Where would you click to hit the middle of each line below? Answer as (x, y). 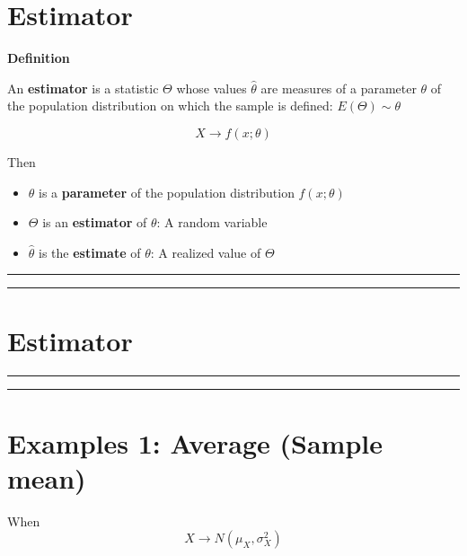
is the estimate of (90, 252)
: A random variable (212, 222)
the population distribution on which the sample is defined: (170, 106)
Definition (39, 58)
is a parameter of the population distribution (167, 192)
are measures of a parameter (339, 88)
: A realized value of (206, 252)
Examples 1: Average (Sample (195, 442)
